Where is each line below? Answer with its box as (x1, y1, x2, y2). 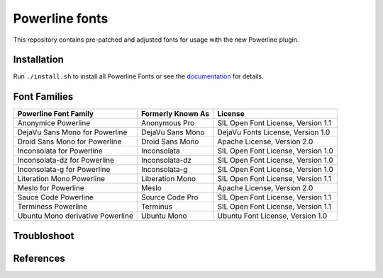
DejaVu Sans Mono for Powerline (17, 127, 128, 137)
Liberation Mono (140, 174, 196, 184)
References (13, 252, 65, 265)
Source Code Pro (140, 192, 199, 202)
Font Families (13, 91, 74, 103)
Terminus (140, 202, 173, 212)
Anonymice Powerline (17, 118, 91, 128)
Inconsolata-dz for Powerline (17, 156, 115, 166)
